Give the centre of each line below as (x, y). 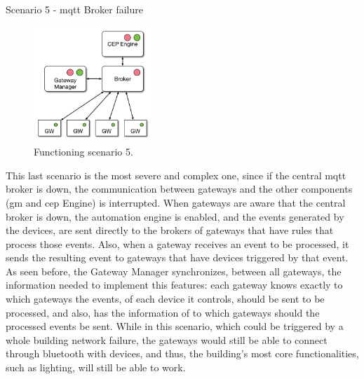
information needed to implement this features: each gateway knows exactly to (174, 285)
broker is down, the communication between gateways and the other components (179, 189)
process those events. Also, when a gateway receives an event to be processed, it (177, 243)
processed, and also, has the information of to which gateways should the (163, 312)
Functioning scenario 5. (83, 152)
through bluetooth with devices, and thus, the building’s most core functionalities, (182, 353)
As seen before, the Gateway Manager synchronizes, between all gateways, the (174, 271)
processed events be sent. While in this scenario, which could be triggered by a (175, 326)
